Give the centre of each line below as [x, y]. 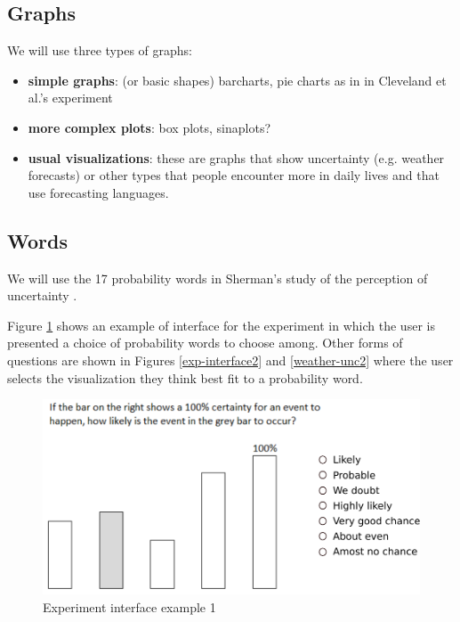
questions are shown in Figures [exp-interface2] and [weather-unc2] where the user [230, 360]
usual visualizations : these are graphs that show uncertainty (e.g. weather [236, 157]
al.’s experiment [70, 98]
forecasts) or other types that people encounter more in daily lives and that [234, 175]
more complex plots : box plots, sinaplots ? [149, 127]
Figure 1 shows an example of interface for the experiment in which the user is [221, 325]
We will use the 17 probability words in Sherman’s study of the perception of [218, 278]
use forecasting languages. [98, 192]
